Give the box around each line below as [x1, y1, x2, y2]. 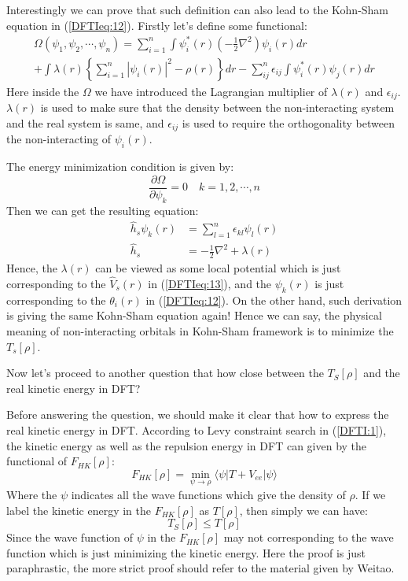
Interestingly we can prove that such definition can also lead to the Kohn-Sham [6, 2, 389, 17]
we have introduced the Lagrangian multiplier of [94, 83, 328, 99]
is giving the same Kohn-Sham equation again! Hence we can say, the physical [6, 307, 382, 324]
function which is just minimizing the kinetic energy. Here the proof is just [6, 544, 366, 561]
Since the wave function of [6, 529, 133, 546]
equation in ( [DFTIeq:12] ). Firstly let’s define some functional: [6, 17, 307, 33]
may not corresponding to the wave [223, 529, 394, 546]
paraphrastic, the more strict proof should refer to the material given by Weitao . [6, 560, 395, 576]
